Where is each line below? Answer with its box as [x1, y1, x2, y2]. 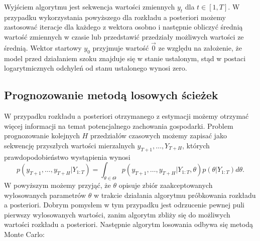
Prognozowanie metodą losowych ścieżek [4, 87, 218, 103]
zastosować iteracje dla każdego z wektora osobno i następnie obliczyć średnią [4, 22, 243, 32]
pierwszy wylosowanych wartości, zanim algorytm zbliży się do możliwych [4, 209, 230, 219]
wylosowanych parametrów [4, 189, 86, 200]
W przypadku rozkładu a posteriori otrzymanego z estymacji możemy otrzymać [4, 110, 249, 121]
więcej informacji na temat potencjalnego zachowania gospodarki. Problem [4, 120, 233, 131]
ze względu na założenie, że [158, 42, 242, 53]
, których [182, 140, 210, 150]
